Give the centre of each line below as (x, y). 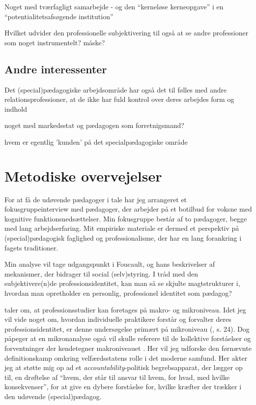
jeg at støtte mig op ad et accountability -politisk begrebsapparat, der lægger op (124, 367)
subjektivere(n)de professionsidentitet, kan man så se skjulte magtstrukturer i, (122, 283)
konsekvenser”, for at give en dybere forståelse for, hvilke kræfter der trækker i (123, 387)
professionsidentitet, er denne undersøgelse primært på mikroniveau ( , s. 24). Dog (127, 328)
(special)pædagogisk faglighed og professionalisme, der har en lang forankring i (123, 238)
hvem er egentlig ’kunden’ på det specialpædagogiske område (96, 141)
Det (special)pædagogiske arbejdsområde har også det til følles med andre (116, 89)
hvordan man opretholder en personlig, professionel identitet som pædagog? (118, 293)
